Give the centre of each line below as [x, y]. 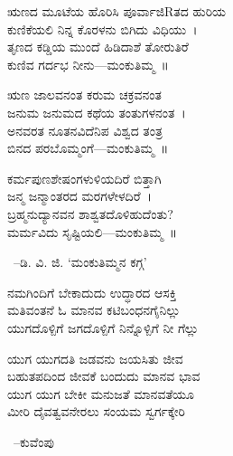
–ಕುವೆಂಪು [33, 441]
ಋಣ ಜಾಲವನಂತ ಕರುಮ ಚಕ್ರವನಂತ [84, 95]
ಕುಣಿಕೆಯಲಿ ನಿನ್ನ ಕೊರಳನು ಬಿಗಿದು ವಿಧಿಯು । [103, 28]
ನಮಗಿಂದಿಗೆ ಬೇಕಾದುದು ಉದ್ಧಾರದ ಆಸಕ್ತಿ [92, 292]
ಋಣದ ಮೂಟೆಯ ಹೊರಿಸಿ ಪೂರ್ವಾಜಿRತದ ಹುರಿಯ [117, 11]
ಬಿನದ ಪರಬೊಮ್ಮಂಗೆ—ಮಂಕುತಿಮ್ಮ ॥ [88, 148]
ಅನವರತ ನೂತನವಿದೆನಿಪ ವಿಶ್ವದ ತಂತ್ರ [85, 130]
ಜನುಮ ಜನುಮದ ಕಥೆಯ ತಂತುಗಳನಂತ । [97, 112]
